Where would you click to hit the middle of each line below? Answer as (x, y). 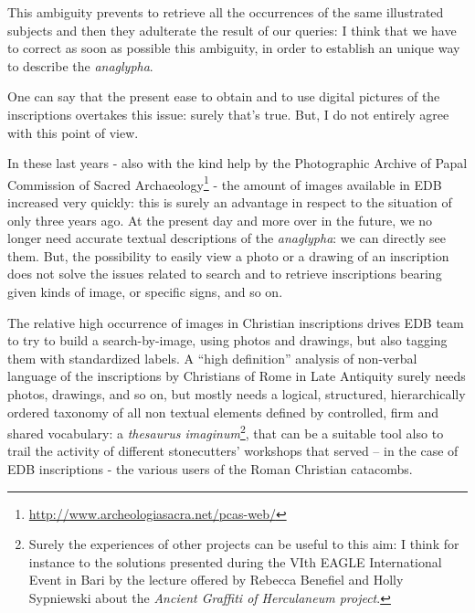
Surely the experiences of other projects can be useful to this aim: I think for (244, 544)
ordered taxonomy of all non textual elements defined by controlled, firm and (223, 412)
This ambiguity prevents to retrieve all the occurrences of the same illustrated (226, 12)
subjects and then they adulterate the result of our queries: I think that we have (232, 30)
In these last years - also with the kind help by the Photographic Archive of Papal (237, 163)
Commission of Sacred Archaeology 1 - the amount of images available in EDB (225, 183)
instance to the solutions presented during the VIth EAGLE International (235, 561)
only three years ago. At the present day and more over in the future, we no (220, 220)
